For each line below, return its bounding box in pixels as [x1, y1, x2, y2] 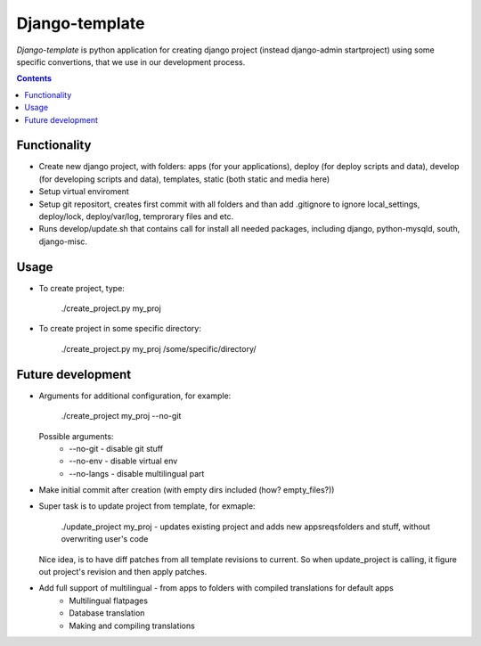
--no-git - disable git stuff [69, 443, 164, 454]
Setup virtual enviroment [38, 186, 129, 197]
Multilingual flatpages [69, 595, 149, 606]
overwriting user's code [61, 534, 149, 544]
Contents [16, 73, 53, 84]
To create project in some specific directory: [38, 323, 202, 334]
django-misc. [38, 236, 88, 247]
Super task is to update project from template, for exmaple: [38, 501, 256, 511]
